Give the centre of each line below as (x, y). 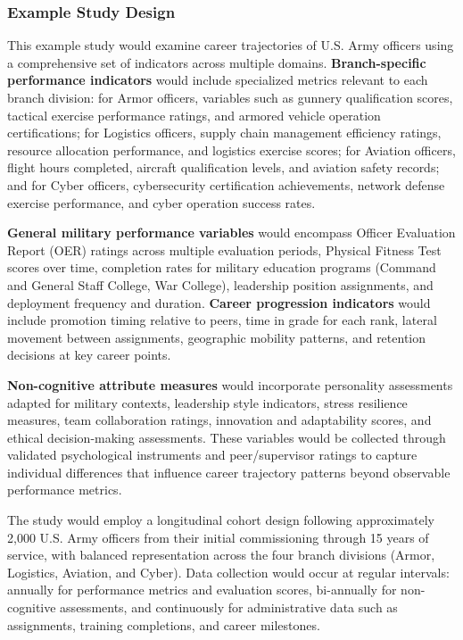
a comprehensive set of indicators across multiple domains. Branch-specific (217, 62)
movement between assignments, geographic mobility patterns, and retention (217, 337)
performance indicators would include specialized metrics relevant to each (218, 80)
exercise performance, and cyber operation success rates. (161, 202)
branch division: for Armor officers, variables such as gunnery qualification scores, (230, 97)
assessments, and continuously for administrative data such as (229, 607)
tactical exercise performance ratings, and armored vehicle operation (194, 115)
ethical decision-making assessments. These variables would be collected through (227, 437)
